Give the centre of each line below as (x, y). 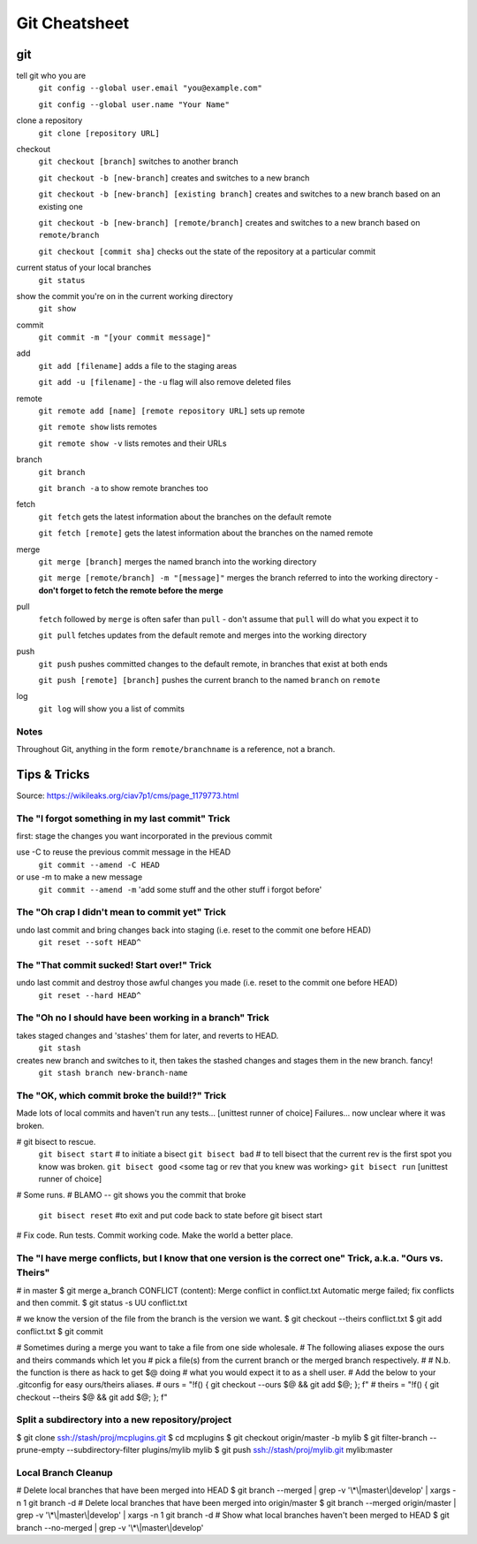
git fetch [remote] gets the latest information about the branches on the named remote (206, 533)
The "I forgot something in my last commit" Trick (123, 818)
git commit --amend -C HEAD (99, 864)
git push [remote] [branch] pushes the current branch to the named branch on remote (209, 680)
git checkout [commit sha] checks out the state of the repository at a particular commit (207, 251)
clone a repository (49, 120)
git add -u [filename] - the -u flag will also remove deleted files (165, 382)
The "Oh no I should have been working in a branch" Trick (143, 1018)
